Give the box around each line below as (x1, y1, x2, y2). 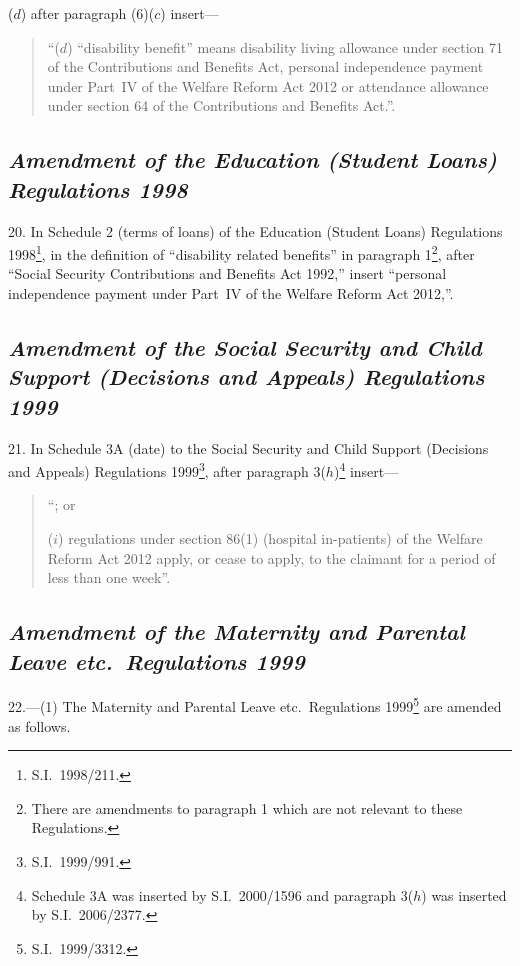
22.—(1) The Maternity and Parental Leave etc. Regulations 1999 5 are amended (8, 693, 502, 717)
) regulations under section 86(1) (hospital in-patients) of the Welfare (58, 528, 483, 549)
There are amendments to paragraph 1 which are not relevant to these (31, 797, 463, 818)
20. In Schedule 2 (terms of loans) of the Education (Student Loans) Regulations (8, 220, 503, 241)
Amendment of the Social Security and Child (8, 331, 482, 362)
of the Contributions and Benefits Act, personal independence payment (47, 56, 484, 77)
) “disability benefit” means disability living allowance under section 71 (67, 36, 504, 57)
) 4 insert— (333, 458, 399, 481)
